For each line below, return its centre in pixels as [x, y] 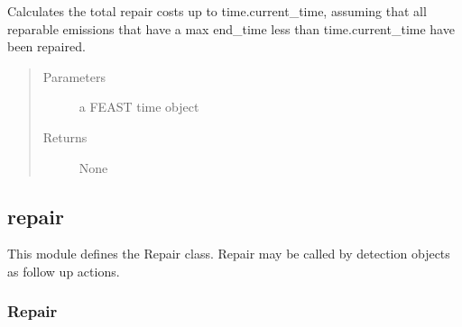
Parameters [74, 76]
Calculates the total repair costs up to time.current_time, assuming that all [217, 11]
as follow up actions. [64, 271]
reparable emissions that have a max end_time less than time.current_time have [231, 28]
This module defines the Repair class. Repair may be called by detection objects [229, 254]
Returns [65, 136]
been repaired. [46, 46]
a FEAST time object [139, 107]
